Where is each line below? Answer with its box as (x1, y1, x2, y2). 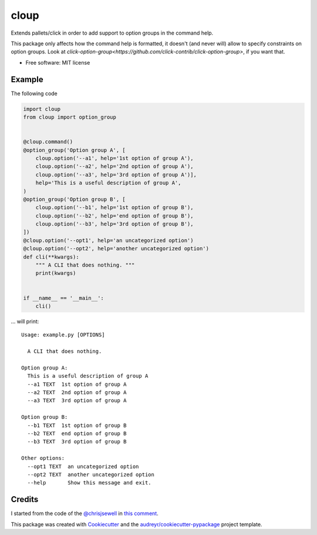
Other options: (21, 455, 65, 462)
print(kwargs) (35, 270, 76, 277)
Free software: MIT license (25, 59, 90, 66)
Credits (11, 494, 39, 504)
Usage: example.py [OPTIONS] (21, 332, 105, 338)
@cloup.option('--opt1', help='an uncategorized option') (23, 237, 194, 244)
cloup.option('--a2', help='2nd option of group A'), (35, 163, 194, 170)
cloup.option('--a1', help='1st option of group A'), (35, 154, 194, 161)
